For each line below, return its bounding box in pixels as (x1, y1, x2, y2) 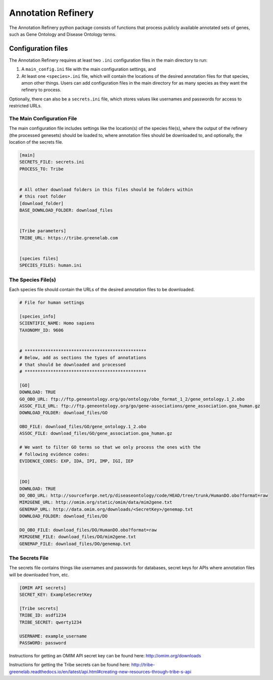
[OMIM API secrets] (19, 585, 66, 590)
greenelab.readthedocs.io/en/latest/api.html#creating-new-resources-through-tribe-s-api (9, 669, 191, 675)
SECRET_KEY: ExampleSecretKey (19, 592, 92, 598)
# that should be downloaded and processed (19, 362, 126, 367)
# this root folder (19, 194, 66, 199)
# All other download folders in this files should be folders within (19, 187, 193, 193)
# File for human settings (19, 300, 84, 305)
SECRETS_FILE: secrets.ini (19, 159, 84, 165)
